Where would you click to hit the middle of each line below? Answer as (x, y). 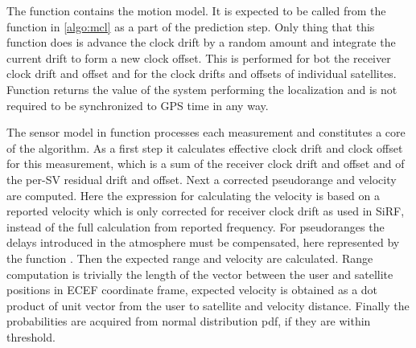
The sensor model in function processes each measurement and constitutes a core (206, 132)
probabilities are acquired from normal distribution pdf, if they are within (189, 321)
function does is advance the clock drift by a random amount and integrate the (201, 42)
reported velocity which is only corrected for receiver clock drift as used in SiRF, (206, 211)
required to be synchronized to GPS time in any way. (138, 105)
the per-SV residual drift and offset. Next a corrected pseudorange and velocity (202, 179)
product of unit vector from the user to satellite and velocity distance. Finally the (208, 305)
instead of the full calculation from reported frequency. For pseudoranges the (196, 226)
